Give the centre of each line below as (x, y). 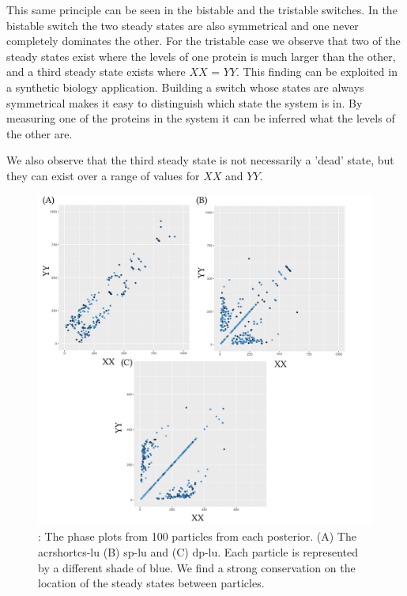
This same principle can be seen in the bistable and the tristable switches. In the (202, 9)
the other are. (40, 133)
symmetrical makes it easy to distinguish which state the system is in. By (185, 102)
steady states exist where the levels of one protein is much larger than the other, (201, 56)
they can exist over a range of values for (103, 175)
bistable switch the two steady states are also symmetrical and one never (183, 25)
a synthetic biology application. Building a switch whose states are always (185, 87)
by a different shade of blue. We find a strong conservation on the (197, 567)
